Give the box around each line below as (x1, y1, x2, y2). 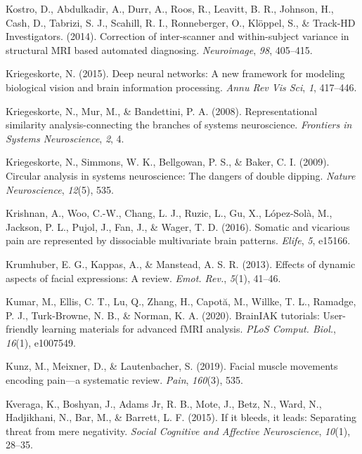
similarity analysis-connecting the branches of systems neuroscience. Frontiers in (6, 117, 352, 132)
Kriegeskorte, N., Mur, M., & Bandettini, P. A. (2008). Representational (6, 103, 318, 118)
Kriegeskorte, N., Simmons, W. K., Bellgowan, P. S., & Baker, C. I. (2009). (6, 154, 330, 169)
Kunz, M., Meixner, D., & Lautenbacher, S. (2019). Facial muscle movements (6, 359, 338, 373)
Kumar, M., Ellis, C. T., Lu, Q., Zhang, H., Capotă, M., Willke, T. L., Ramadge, (6, 294, 356, 309)
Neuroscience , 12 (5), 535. (6, 182, 114, 196)
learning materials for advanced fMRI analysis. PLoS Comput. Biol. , (41, 321, 337, 336)
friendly (6, 321, 39, 336)
